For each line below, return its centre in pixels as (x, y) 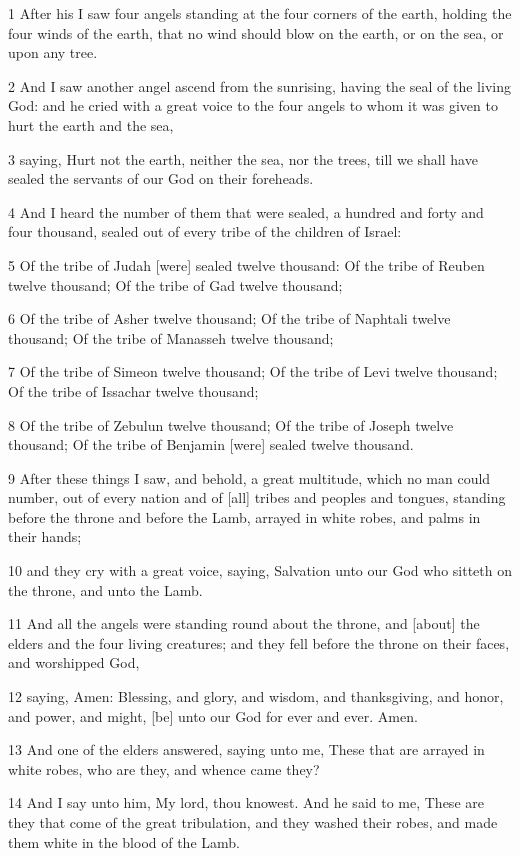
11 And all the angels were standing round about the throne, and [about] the (244, 623)
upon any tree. (53, 52)
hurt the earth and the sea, (91, 124)
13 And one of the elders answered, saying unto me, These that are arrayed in (246, 749)
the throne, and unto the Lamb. (105, 589)
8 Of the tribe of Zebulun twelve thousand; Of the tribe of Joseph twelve (231, 424)
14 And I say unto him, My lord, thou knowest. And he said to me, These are (246, 802)
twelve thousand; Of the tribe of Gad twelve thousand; (175, 284)
